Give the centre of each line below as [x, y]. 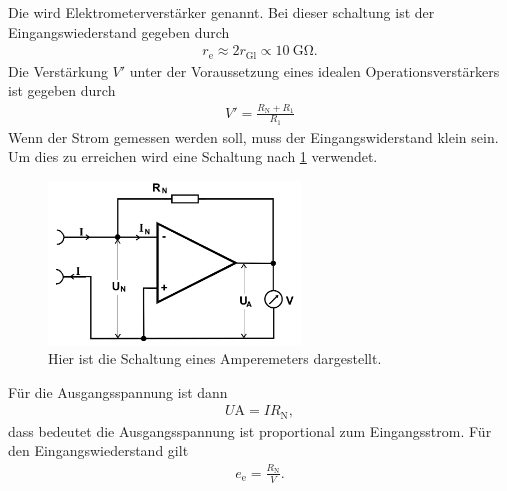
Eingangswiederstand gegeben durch [119, 31]
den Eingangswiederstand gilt [98, 450]
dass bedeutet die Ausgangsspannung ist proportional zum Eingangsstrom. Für [250, 430]
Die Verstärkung [58, 70]
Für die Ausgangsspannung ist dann [118, 391]
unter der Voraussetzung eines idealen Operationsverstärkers [314, 70]
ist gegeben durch [62, 90]
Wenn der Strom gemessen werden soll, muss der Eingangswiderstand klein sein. [253, 136]
